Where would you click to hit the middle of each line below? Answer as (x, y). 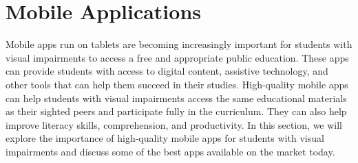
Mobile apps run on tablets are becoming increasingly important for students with (179, 44)
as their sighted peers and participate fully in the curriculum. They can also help (176, 111)
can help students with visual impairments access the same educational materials (176, 98)
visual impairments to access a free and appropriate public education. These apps (177, 57)
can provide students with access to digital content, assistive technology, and (167, 71)
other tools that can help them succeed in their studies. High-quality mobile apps (177, 84)
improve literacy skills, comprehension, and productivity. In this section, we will (174, 124)
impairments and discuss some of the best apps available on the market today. (170, 151)
